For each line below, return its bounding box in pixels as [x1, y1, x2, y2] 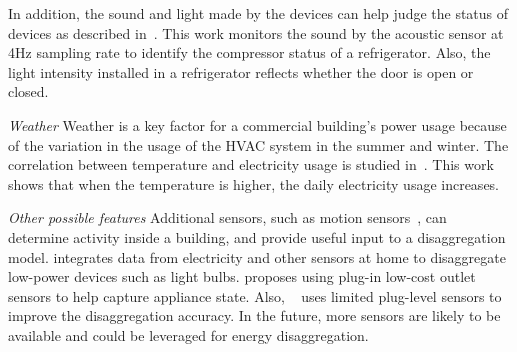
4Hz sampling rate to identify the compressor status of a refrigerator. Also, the [8, 42, 491, 63]
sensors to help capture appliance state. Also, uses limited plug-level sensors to [8, 285, 502, 306]
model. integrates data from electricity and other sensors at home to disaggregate [8, 246, 506, 267]
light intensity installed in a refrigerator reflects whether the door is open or [8, 61, 474, 82]
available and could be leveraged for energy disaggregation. [8, 324, 369, 345]
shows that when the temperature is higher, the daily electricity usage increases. [8, 173, 500, 194]
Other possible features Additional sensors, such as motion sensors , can [8, 207, 447, 228]
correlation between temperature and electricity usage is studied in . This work [8, 154, 494, 175]
